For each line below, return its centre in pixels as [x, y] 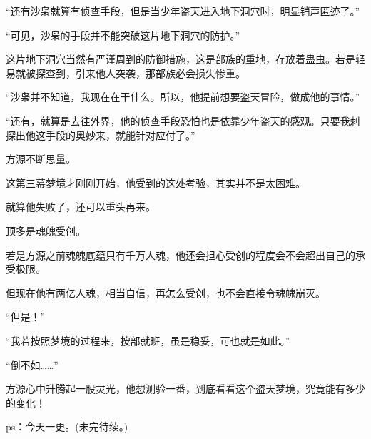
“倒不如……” [32, 364]
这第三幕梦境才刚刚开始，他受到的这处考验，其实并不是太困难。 [156, 182]
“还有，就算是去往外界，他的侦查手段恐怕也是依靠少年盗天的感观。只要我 [178, 120]
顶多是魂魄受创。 [46, 230]
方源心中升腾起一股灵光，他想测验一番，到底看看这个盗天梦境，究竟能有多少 [185, 389]
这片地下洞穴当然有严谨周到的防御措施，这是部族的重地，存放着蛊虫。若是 [181, 59]
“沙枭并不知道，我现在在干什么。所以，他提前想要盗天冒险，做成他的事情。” [183, 97]
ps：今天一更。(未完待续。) [67, 427]
